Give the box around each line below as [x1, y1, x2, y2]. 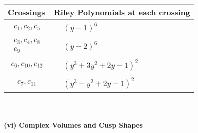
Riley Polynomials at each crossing [54, 6, 190, 18]
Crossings [8, 6, 45, 18]
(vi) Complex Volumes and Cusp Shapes [4, 119, 143, 130]
